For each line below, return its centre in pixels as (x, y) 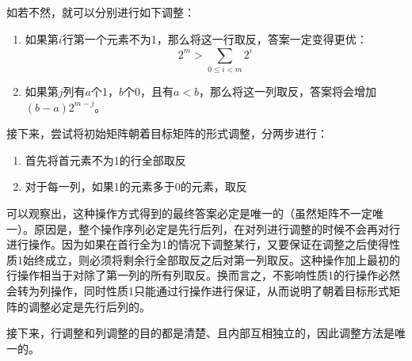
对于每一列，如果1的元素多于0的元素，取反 (136, 186)
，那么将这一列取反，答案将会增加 (288, 91)
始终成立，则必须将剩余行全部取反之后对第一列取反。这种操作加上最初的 (211, 259)
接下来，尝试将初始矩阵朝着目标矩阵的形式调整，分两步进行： (167, 133)
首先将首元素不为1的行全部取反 (105, 160)
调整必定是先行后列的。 (89, 306)
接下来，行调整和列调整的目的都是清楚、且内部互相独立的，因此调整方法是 (200, 333)
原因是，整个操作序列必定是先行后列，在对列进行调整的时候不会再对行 (217, 228)
